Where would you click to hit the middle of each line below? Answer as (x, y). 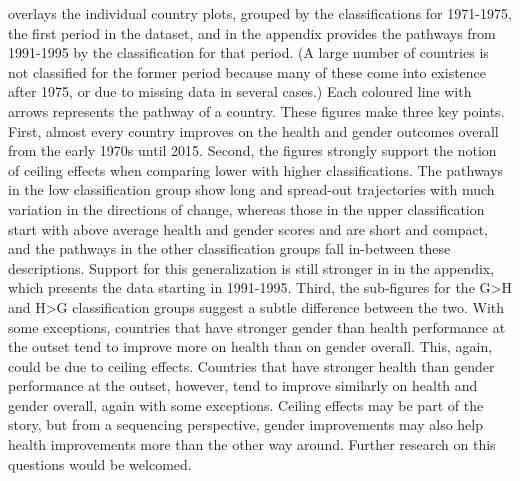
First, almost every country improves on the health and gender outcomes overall (253, 130)
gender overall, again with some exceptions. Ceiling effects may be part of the (246, 404)
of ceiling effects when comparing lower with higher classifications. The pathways (256, 169)
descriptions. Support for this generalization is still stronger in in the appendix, (251, 267)
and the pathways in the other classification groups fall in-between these (229, 248)
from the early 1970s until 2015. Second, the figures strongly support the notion (252, 150)
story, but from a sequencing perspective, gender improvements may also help (246, 424)
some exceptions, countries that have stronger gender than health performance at (257, 326)
